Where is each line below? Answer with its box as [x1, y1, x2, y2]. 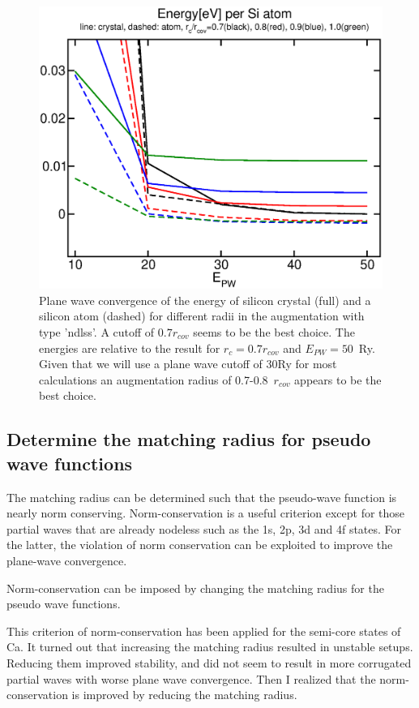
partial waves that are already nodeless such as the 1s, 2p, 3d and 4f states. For [6, 520, 402, 537]
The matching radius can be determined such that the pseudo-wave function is [6, 488, 397, 505]
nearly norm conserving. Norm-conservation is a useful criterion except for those [6, 504, 405, 521]
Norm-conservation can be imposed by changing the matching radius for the [6, 579, 384, 596]
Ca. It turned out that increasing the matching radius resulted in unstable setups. [6, 638, 413, 655]
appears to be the [294, 371, 382, 388]
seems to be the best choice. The [193, 324, 355, 340]
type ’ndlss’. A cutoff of [39, 324, 155, 340]
